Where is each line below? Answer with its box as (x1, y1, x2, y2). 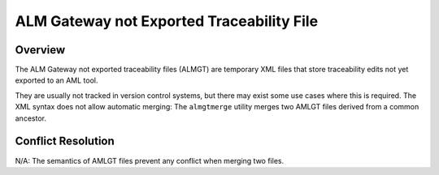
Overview (15, 43, 66, 57)
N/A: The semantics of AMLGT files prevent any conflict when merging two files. (15, 156, 285, 165)
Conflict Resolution (15, 134, 115, 148)
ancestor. (15, 113, 46, 123)
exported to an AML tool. (15, 75, 98, 85)
